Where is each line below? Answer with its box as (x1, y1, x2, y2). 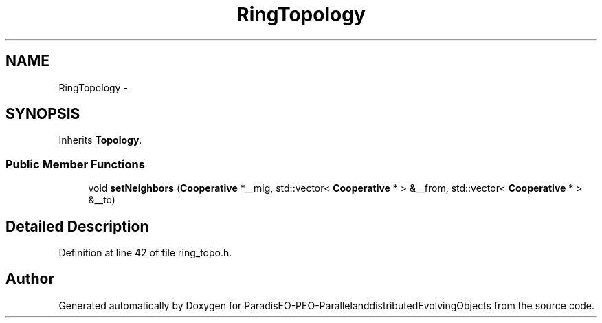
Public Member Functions (5, 157, 145, 171)
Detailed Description (5, 217, 149, 235)
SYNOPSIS (5, 105, 80, 123)
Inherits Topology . (58, 134, 142, 146)
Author (5, 270, 54, 288)
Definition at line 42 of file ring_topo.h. (58, 247, 232, 259)
